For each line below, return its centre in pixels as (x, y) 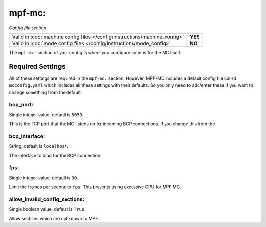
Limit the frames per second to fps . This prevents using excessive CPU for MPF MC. (95, 187)
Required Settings (37, 66)
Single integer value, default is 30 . (44, 178)
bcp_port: (21, 105)
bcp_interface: (27, 136)
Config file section (28, 28)
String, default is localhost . (39, 146)
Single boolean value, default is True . (47, 209)
